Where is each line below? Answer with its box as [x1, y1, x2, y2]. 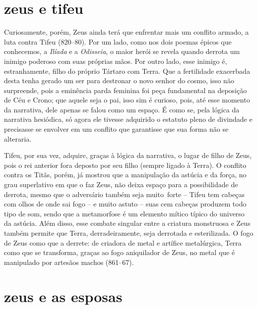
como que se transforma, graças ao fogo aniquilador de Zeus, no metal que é [4, 247, 235, 257]
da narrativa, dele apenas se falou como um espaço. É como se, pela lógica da [4, 104, 240, 114]
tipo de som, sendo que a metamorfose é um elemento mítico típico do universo [4, 208, 245, 218]
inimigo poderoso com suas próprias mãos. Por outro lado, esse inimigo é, [4, 55, 227, 66]
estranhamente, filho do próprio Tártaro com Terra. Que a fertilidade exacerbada [4, 65, 250, 76]
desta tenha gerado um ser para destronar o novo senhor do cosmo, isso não [4, 75, 234, 86]
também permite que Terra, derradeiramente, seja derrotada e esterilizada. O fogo [4, 228, 254, 238]
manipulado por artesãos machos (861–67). [4, 257, 134, 267]
